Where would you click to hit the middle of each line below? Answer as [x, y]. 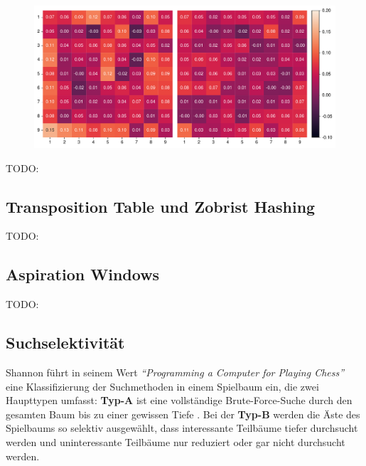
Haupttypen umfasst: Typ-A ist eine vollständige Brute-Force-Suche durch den [179, 400]
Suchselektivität [65, 343]
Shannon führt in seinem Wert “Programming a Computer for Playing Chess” [175, 372]
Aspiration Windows [83, 274]
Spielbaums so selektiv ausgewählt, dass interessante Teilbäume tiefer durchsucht [182, 428]
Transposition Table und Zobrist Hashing [161, 206]
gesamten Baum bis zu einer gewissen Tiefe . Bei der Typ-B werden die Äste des [183, 414]
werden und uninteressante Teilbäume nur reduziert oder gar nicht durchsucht [176, 441]
